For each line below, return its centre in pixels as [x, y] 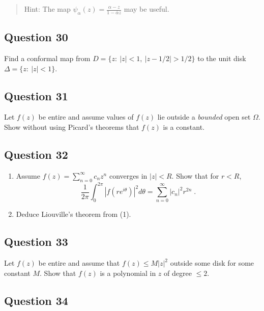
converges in [128, 175]
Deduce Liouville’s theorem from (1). [74, 214]
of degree [178, 273]
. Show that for [195, 175]
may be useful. [146, 9]
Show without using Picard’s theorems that [72, 126]
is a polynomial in [128, 273]
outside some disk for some [212, 263]
